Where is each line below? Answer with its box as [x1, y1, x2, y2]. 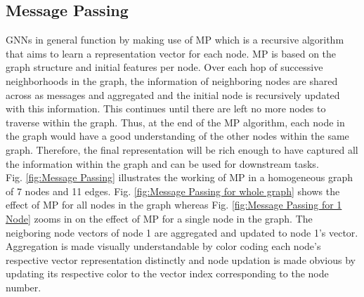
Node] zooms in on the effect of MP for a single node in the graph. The [6, 211, 313, 225]
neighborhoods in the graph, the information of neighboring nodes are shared [6, 73, 338, 88]
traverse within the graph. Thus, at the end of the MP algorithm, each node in [6, 114, 345, 129]
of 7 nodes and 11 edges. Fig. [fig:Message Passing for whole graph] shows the [6, 183, 340, 198]
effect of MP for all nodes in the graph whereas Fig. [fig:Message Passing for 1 [6, 197, 342, 212]
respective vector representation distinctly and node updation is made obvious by [6, 252, 356, 267]
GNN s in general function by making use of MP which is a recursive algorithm [6, 32, 344, 47]
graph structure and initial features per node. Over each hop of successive [6, 60, 323, 74]
